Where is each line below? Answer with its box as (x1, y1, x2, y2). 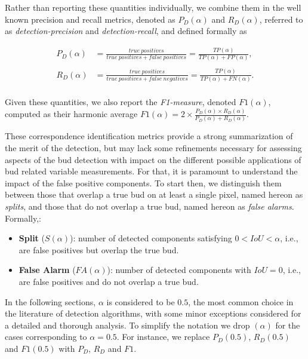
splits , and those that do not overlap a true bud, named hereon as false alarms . (5, 200, 294, 212)
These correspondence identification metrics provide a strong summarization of (5, 130, 293, 142)
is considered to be (106, 295, 175, 308)
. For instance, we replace (116, 330, 210, 343)
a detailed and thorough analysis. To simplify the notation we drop (5, 318, 250, 331)
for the (275, 318, 300, 331)
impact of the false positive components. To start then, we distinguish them (5, 176, 282, 189)
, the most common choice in (188, 295, 294, 308)
